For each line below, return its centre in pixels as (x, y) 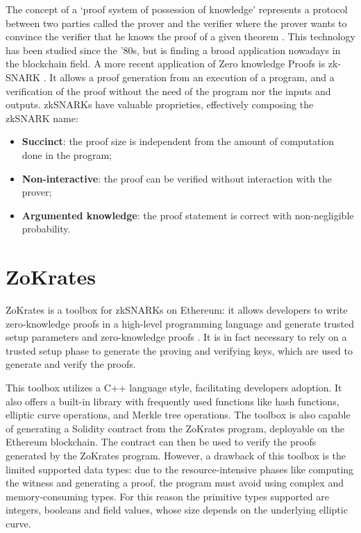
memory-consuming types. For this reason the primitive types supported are (168, 496)
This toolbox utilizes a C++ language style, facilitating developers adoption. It (174, 387)
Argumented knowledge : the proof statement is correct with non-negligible (188, 215)
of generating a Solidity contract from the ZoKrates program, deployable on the (175, 428)
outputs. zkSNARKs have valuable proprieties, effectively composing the (160, 104)
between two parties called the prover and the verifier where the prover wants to (176, 23)
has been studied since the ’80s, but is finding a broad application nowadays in (173, 50)
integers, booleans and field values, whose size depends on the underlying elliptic (177, 510)
